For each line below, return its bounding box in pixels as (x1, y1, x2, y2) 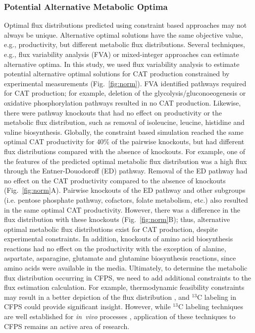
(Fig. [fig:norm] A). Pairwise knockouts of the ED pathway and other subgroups (4, 185, 246, 195)
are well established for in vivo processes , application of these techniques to (4, 311, 236, 322)
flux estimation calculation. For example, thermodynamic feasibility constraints (4, 282, 245, 292)
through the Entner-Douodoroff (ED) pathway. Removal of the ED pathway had (4, 166, 248, 176)
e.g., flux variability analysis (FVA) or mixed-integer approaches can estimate (4, 49, 239, 59)
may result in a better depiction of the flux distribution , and (4, 291, 190, 302)
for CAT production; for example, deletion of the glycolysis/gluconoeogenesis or (4, 88, 246, 98)
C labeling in (197, 291, 237, 302)
